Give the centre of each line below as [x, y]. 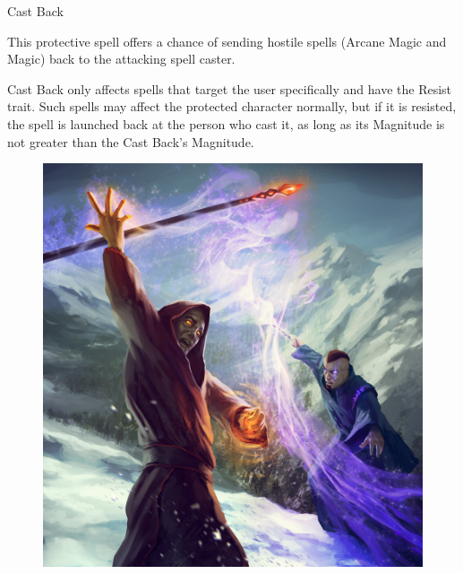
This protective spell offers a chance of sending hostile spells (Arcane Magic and [227, 41]
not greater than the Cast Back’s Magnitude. [131, 141]
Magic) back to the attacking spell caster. [121, 59]
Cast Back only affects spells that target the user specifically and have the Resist [230, 88]
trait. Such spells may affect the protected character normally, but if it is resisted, [232, 106]
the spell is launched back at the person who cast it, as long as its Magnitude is [226, 123]
